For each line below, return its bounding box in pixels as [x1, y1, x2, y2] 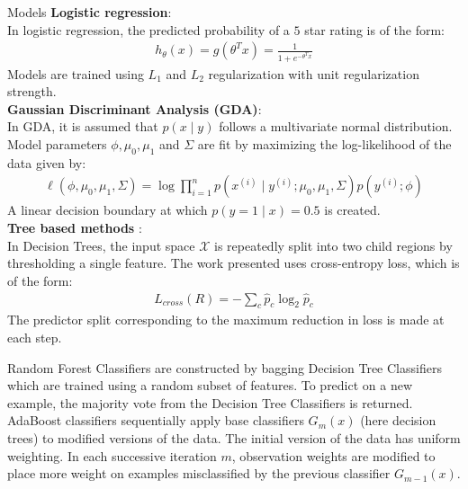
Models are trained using [7, 64, 144, 83]
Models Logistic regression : [7, 3, 172, 21]
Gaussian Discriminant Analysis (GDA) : [7, 99, 262, 118]
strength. [7, 82, 57, 101]
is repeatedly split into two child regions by [214, 236, 453, 254]
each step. [7, 328, 62, 347]
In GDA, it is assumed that [7, 117, 158, 136]
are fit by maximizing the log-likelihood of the [197, 134, 452, 153]
